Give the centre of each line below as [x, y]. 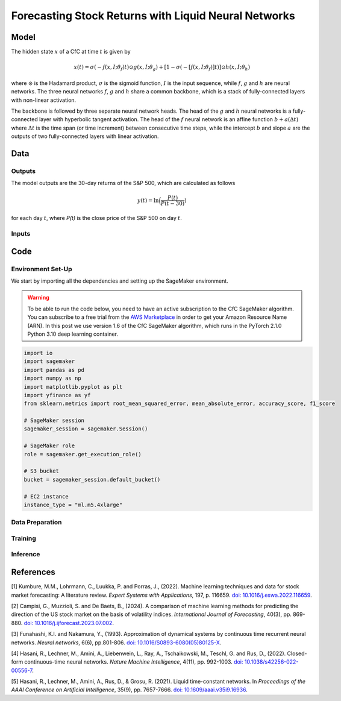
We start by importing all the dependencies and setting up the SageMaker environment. [120, 281]
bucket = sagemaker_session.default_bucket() [92, 479]
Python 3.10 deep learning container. [73, 334]
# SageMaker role [49, 446]
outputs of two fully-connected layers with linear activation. [85, 136]
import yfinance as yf [57, 395]
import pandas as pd [54, 370]
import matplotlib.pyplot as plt [73, 387]
